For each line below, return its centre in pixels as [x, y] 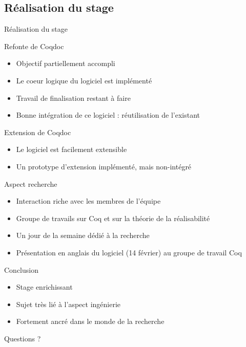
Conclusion [21, 269]
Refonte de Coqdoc [34, 46]
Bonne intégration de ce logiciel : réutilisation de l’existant [108, 115]
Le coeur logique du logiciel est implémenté [84, 80]
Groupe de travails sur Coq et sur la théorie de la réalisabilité [113, 218]
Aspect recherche [31, 183]
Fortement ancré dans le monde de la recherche [90, 321]
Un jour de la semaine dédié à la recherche [83, 235]
